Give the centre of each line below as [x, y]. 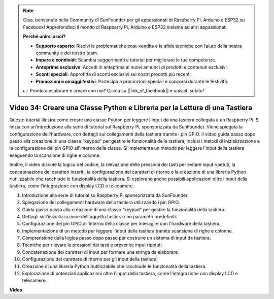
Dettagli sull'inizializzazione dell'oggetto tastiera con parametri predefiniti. [99, 216]
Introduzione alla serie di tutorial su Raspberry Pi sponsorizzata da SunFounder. [105, 195]
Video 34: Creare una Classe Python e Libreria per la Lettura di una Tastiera [131, 107]
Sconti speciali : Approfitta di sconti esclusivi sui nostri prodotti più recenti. [114, 74]
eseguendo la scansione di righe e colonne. [55, 155]
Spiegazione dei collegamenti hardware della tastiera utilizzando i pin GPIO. [101, 203]
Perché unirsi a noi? [44, 37]
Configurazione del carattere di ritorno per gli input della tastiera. [90, 259]
